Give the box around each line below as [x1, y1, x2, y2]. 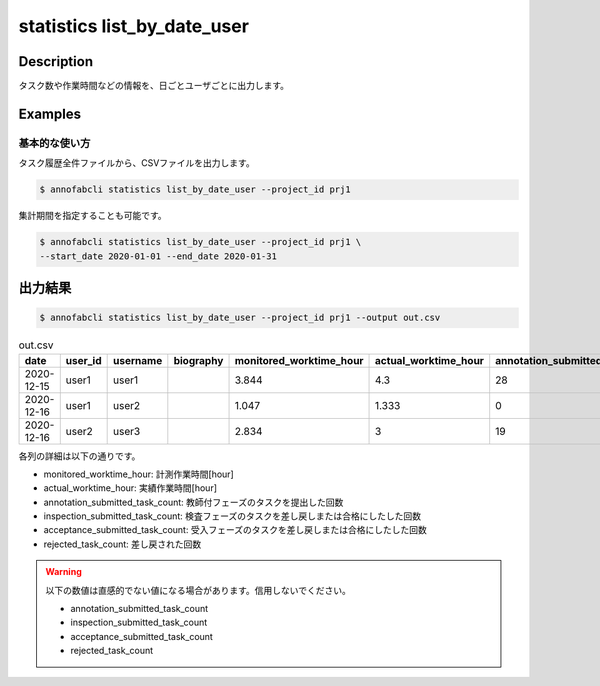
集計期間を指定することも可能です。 [18, 210, 167, 222]
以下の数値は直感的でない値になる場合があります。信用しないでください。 [45, 584, 352, 596]
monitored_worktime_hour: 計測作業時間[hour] [43, 468, 234, 480]
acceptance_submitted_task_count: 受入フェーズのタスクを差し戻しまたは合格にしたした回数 [43, 524, 427, 536]
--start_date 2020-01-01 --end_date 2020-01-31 [39, 250, 277, 262]
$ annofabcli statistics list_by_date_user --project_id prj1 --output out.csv [39, 312, 441, 324]
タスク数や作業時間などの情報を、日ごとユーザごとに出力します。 [18, 80, 290, 92]
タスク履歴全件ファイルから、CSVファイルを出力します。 [18, 157, 255, 169]
